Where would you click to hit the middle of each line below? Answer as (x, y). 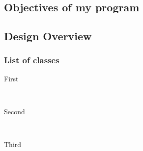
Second (14, 111)
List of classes (32, 60)
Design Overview (48, 36)
